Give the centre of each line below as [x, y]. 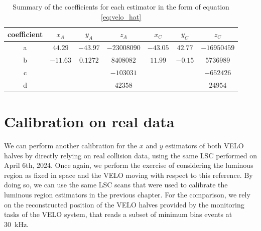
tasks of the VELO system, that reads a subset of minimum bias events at [118, 214]
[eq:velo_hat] [121, 16]
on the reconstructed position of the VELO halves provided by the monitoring [124, 204]
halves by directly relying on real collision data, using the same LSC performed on [130, 155]
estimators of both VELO [205, 145]
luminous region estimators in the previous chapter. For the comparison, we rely [127, 194]
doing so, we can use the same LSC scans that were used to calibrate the [116, 185]
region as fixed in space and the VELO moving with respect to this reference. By [128, 175]
